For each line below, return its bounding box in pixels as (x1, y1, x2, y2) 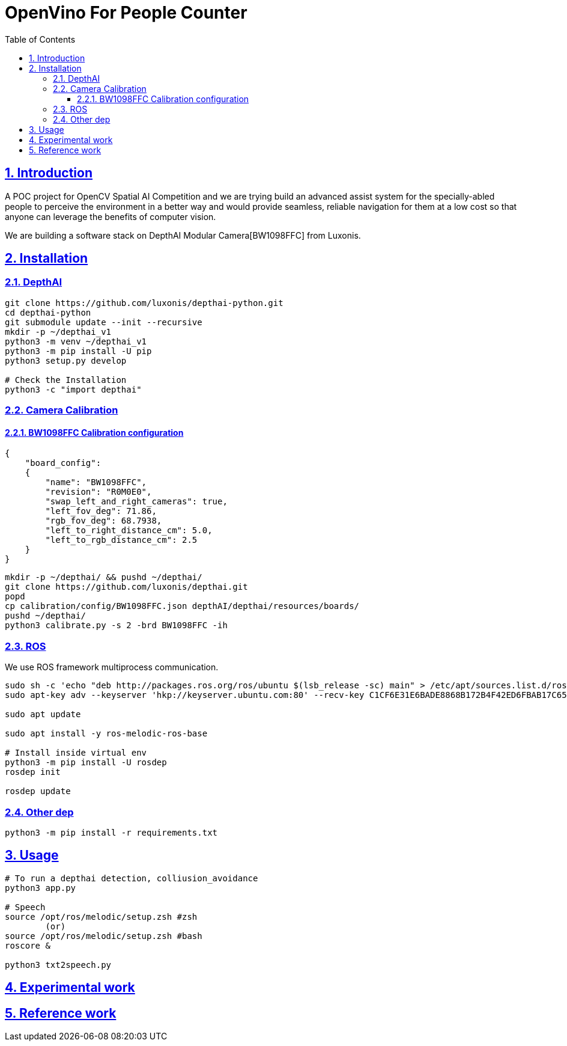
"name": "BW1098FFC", (45, 477, 147, 488)
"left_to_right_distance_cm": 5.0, (45, 525, 213, 536)
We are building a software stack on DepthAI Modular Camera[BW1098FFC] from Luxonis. (5, 230, 361, 240)
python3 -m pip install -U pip (5, 346, 152, 356)
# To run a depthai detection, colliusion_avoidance (5, 873, 258, 883)
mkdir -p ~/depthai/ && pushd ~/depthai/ (5, 572, 202, 583)
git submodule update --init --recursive (5, 317, 202, 327)
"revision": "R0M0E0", (45, 487, 152, 497)
